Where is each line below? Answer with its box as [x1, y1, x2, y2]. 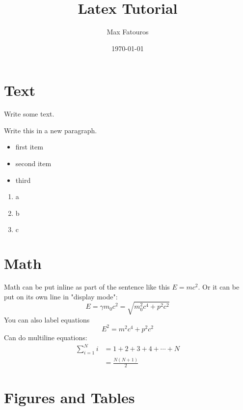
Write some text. [4, 109, 54, 119]
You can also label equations [4, 314, 90, 324]
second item [15, 158, 52, 169]
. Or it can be [198, 282, 240, 292]
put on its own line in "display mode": [4, 291, 118, 301]
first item [15, 142, 43, 152]
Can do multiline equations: [4, 332, 87, 342]
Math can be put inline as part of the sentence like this [4, 282, 170, 292]
